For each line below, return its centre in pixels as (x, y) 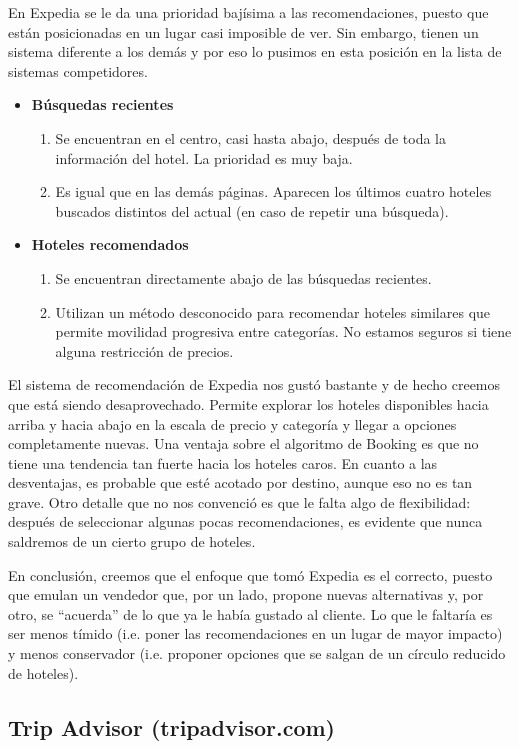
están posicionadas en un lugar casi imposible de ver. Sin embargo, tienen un (243, 31)
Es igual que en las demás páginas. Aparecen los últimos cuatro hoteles (273, 191)
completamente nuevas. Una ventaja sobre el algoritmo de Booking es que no (243, 443)
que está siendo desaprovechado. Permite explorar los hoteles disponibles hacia (248, 403)
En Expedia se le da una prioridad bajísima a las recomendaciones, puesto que (248, 12)
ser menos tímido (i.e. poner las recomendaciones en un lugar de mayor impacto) (255, 633)
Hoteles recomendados (110, 244)
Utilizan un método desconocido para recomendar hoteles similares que (273, 311)
